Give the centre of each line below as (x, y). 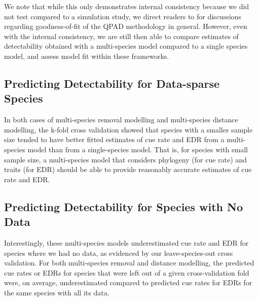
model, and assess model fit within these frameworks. (87, 56)
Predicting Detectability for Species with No (123, 206)
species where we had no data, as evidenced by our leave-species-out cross (119, 253)
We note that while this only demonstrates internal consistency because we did (127, 6)
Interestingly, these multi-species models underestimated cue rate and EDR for (126, 242)
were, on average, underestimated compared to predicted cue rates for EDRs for (128, 282)
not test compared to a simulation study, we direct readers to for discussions (123, 16)
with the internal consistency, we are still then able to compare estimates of (121, 36)
